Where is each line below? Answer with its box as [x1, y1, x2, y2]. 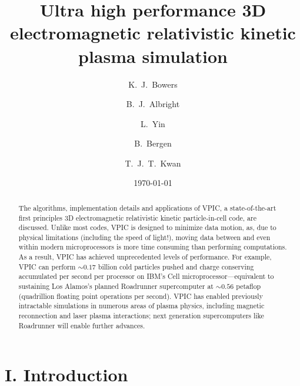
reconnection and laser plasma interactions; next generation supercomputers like [18, 311, 264, 321]
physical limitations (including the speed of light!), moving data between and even [18, 232, 271, 242]
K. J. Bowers [128, 78, 178, 90]
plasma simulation [78, 44, 228, 68]
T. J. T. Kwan [125, 157, 181, 169]
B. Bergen [134, 137, 172, 149]
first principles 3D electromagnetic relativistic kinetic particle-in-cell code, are [18, 212, 256, 222]
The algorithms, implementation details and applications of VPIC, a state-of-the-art [18, 202, 276, 212]
